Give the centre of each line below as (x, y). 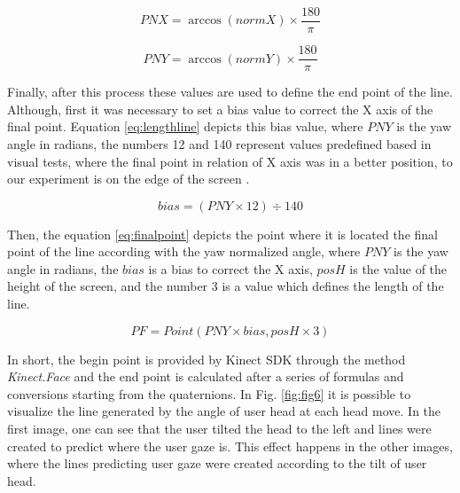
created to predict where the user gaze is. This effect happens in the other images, (230, 446)
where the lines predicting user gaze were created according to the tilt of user (217, 463)
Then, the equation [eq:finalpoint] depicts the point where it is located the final (222, 234)
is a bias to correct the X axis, (230, 268)
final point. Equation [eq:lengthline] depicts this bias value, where (185, 126)
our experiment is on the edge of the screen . (129, 179)
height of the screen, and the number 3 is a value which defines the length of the (226, 286)
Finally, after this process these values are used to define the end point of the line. (230, 92)
